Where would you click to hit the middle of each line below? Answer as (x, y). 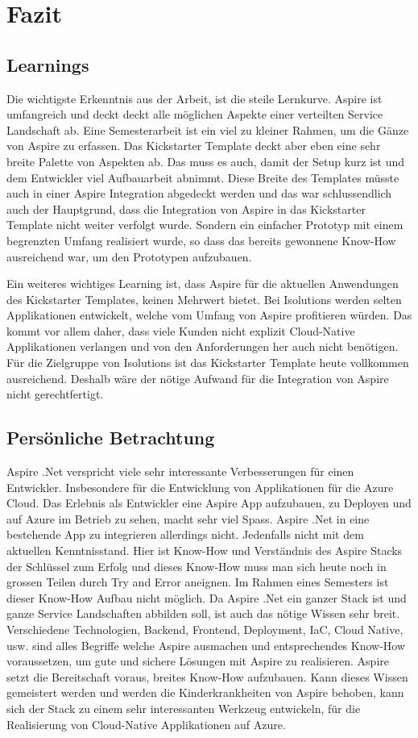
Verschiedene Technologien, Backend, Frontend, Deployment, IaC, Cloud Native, (205, 629)
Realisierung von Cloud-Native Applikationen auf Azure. (146, 724)
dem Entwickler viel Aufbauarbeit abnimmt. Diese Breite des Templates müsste (203, 177)
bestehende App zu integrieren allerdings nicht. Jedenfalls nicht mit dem (185, 534)
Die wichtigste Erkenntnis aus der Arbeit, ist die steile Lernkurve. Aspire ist (195, 98)
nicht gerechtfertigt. (55, 394)
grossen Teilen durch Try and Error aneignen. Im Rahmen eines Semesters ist (198, 582)
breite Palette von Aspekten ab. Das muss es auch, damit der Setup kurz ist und (206, 161)
